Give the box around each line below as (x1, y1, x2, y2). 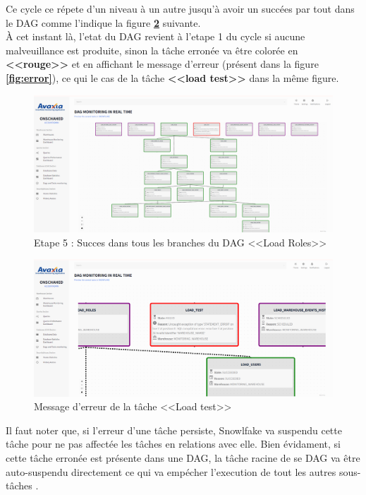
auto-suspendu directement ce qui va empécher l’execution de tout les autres (6, 464, 336, 479)
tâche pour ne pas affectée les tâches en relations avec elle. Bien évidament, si (6, 436, 341, 451)
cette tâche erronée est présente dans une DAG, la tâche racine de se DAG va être (6, 450, 360, 465)
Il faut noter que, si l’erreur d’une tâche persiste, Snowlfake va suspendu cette (6, 422, 342, 437)
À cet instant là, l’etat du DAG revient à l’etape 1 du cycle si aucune (6, 29, 305, 44)
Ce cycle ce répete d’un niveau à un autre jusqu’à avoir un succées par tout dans (6, 1, 355, 16)
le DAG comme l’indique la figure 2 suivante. (6, 15, 201, 30)
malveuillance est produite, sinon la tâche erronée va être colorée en (6, 42, 298, 57)
